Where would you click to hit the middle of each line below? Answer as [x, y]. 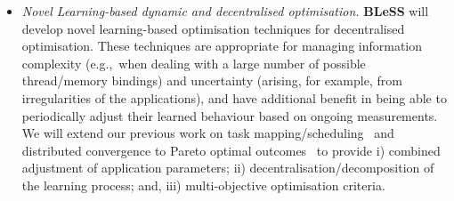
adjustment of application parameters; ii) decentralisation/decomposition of [228, 168]
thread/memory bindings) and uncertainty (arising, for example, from [212, 80]
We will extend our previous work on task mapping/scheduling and [208, 133]
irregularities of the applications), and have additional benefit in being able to [234, 97]
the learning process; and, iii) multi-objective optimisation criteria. [203, 185]
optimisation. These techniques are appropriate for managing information [222, 46]
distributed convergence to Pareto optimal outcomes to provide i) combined [231, 150]
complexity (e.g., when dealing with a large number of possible [194, 63]
